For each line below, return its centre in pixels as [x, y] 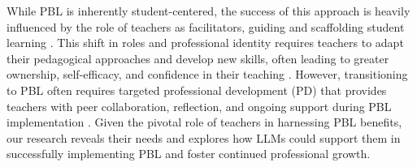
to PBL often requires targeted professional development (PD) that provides [197, 90]
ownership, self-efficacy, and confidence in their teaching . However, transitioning [207, 74]
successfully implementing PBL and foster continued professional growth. [189, 154]
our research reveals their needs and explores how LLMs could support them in [204, 137]
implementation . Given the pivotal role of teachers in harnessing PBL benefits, [204, 122]
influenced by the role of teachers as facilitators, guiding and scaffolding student [206, 26]
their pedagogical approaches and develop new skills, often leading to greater [198, 58]
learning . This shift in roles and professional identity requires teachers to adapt [205, 43]
